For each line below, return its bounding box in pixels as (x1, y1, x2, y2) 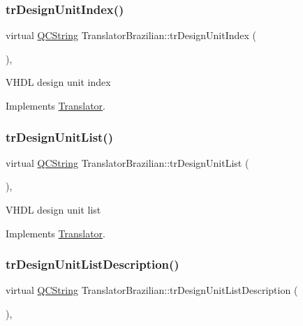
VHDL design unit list (6, 202, 101, 216)
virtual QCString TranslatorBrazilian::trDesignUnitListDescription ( (6, 283, 298, 297)
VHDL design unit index (6, 75, 111, 89)
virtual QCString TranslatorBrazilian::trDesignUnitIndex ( (6, 28, 257, 43)
